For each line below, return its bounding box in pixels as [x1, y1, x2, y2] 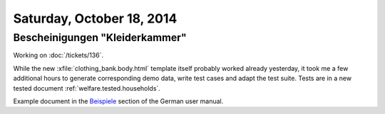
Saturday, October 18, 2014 [13, 11, 178, 26]
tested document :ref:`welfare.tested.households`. [13, 84, 160, 92]
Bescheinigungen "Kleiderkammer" [13, 31, 187, 44]
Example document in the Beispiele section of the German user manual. [13, 96, 224, 106]
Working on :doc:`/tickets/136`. [13, 51, 103, 59]
